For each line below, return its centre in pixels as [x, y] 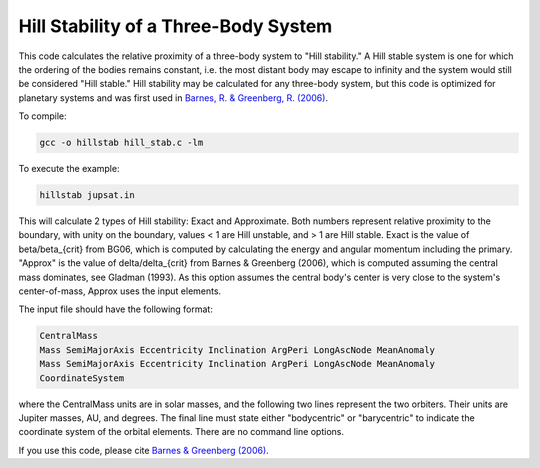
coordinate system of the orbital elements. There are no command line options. [181, 432]
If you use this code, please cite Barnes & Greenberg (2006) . [143, 450]
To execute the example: [69, 169]
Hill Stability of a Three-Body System [175, 26]
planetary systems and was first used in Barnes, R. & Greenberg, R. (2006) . [173, 97]
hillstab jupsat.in [87, 195]
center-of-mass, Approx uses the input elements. [120, 291]
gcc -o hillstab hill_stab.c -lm [121, 143]
